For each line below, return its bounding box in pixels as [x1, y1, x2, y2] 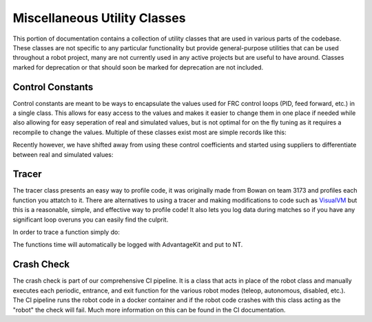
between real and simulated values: [12, 150, 114, 158]
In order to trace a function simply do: [12, 228, 120, 237]
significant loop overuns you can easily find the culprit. [12, 215, 169, 224]
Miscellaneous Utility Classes [12, 10, 186, 25]
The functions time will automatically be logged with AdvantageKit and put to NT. [12, 241, 243, 249]
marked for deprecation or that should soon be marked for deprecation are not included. [12, 63, 264, 72]
